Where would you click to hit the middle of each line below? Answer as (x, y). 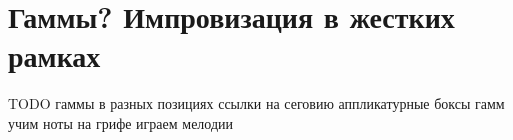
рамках (54, 55)
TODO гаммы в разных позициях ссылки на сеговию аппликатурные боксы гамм (256, 103)
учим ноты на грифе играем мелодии (121, 122)
